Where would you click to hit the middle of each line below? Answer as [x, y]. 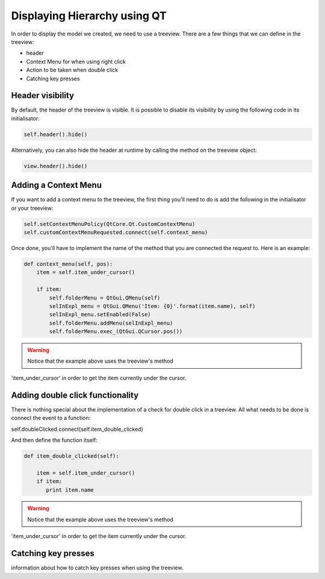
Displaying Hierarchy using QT [89, 16]
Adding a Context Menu [57, 185]
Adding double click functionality [75, 395]
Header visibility [43, 95]
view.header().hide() [56, 166]
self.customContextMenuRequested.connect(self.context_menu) [116, 233]
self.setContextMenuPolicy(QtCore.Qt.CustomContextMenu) [110, 224]
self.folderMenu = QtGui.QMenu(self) [105, 298]
